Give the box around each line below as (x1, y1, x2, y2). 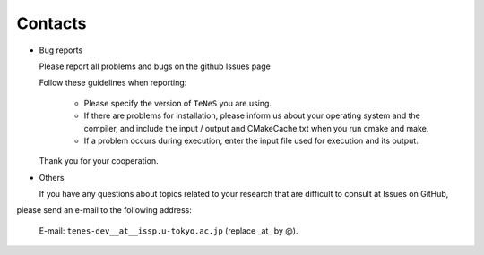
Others (39, 172, 65, 183)
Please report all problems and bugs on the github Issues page (39, 61, 271, 72)
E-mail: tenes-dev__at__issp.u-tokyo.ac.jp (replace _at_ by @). (39, 225, 298, 236)
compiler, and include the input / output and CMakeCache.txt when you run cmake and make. (83, 123, 429, 133)
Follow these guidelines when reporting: (39, 77, 187, 89)
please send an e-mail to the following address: (16, 205, 192, 216)
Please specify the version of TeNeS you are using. (83, 98, 272, 108)
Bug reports (39, 45, 83, 55)
